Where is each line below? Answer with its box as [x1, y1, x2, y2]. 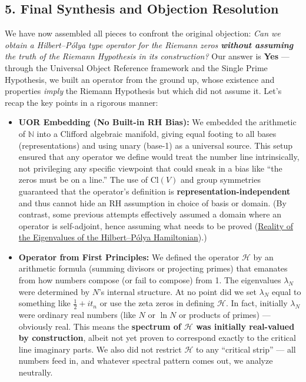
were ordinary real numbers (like [18, 309, 136, 321]
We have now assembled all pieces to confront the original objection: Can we [5, 27, 281, 39]
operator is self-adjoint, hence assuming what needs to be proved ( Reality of [18, 219, 293, 232]
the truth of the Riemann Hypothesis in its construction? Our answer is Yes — [5, 50, 290, 62]
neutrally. [18, 366, 53, 378]
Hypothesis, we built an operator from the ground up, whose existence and [5, 73, 275, 85]
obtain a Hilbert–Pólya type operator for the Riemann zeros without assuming [5, 38, 294, 51]
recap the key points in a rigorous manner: [5, 96, 158, 108]
